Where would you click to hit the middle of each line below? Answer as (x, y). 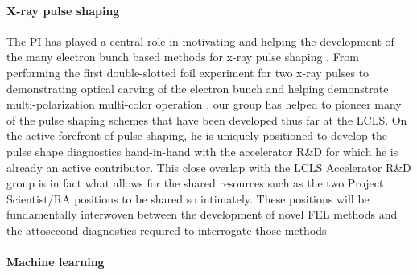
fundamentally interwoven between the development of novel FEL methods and (202, 214)
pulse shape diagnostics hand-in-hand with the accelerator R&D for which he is (202, 151)
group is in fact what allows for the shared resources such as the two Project (195, 183)
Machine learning (56, 262)
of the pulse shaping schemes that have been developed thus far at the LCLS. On (207, 119)
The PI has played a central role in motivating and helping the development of (200, 41)
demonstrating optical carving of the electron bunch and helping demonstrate (198, 88)
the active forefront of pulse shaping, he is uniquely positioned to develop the (197, 135)
